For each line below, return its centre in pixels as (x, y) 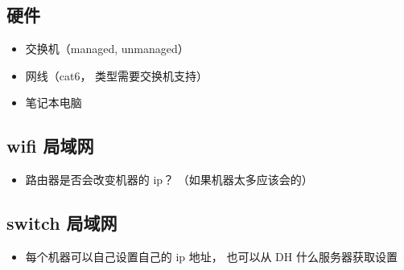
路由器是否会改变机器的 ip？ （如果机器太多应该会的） (169, 180)
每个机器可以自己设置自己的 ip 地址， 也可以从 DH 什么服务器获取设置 (211, 256)
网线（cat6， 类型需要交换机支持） (117, 75)
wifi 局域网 (50, 146)
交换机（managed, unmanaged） (107, 49)
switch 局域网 (62, 223)
